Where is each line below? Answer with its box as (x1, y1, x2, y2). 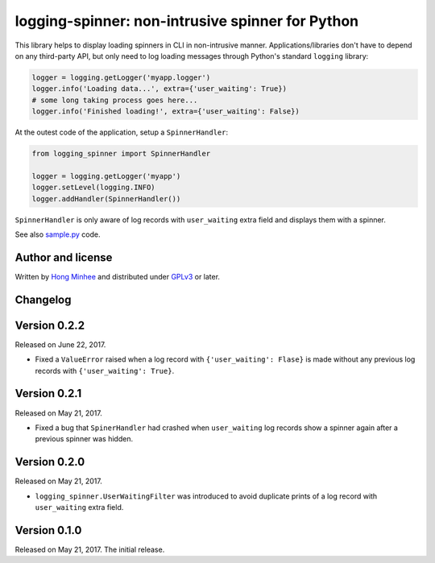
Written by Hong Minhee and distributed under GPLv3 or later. (14, 271, 221, 281)
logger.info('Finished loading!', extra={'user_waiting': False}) (31, 107, 300, 116)
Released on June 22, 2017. (14, 339, 106, 350)
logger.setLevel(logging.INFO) (31, 183, 156, 192)
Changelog (14, 292, 72, 306)
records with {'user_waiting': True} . (35, 366, 175, 375)
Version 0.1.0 (14, 524, 82, 537)
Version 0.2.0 (14, 455, 85, 469)
